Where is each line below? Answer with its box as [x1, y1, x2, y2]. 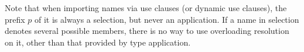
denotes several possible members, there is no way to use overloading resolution [5, 25, 289, 37]
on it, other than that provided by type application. [5, 36, 191, 48]
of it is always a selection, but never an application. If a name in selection [35, 13, 299, 25]
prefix [5, 13, 25, 25]
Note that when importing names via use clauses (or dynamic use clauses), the [5, 2, 287, 13]
